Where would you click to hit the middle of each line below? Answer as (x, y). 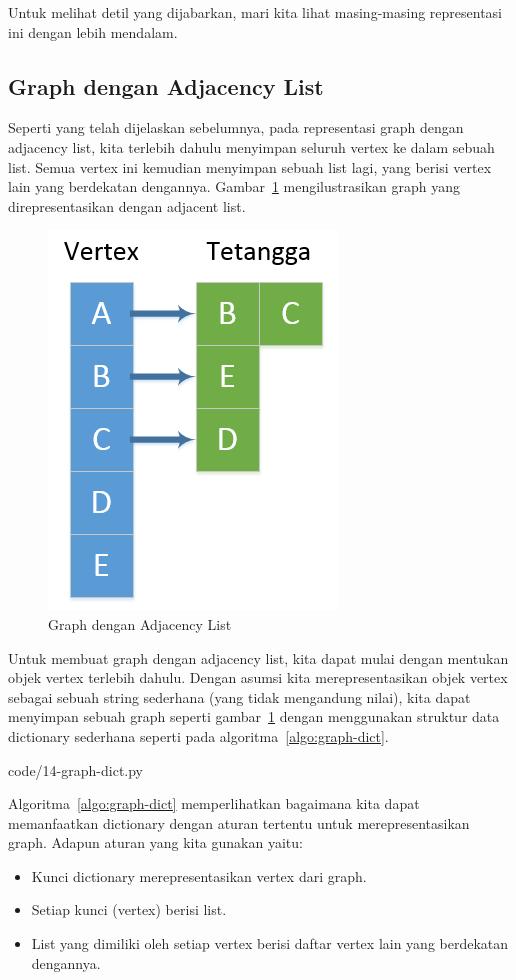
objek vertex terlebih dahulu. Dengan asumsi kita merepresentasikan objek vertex (258, 677)
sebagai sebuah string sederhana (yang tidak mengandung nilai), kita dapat (239, 696)
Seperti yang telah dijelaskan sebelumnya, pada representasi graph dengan (236, 127)
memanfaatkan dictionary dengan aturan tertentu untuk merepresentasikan (239, 822)
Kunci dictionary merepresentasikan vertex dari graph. (199, 875)
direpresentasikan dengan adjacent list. (127, 205)
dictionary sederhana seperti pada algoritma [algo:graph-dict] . (198, 735)
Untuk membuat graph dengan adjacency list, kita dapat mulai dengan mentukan (258, 657)
